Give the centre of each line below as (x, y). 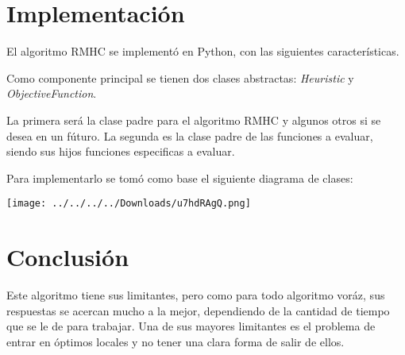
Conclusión (68, 257)
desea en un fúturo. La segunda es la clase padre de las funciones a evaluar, (190, 135)
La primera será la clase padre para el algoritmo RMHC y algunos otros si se (194, 120)
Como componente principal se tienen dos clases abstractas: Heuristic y (180, 77)
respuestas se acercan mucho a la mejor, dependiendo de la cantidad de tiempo (198, 310)
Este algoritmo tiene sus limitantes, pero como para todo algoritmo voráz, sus (196, 295)
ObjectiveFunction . (52, 93)
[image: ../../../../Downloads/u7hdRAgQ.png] (129, 204)
